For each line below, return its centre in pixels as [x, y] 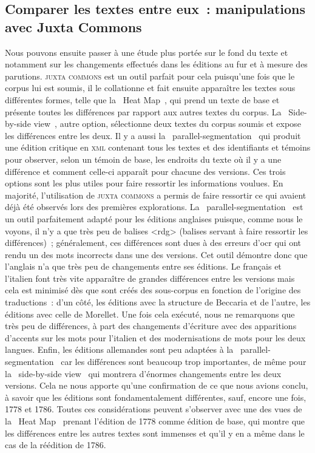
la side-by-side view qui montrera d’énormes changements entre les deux [143, 373]
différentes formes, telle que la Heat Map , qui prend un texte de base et [142, 99]
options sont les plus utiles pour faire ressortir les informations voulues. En [144, 183]
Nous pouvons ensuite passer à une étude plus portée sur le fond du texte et [147, 52]
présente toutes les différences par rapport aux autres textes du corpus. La [143, 111]
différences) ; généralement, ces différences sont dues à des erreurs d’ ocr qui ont [153, 243]
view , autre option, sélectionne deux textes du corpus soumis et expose [167, 124]
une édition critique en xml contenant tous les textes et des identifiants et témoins [158, 147]
